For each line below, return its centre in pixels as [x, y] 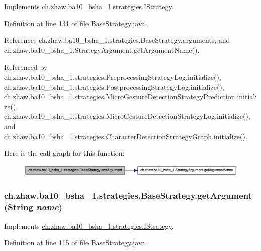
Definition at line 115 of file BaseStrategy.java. [76, 243]
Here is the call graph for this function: [64, 153]
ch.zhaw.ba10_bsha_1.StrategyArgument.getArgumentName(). [102, 50]
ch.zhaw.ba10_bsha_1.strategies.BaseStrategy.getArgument [128, 195]
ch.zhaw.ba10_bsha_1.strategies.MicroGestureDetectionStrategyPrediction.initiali [131, 97]
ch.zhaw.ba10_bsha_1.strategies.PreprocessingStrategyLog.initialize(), [113, 76]
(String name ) [33, 207]
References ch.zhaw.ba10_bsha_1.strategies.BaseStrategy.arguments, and [117, 40]
